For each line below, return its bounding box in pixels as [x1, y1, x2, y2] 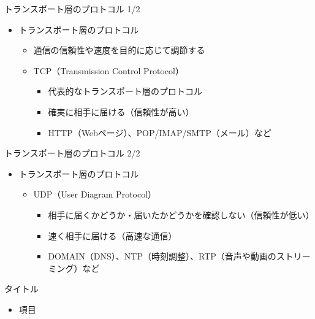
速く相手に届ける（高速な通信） [48, 229, 177, 242]
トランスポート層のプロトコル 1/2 [4, 2, 140, 15]
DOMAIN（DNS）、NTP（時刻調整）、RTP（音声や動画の [48, 250, 276, 263]
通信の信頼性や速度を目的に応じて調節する [33, 44, 205, 56]
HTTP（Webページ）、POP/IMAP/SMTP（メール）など [48, 126, 271, 139]
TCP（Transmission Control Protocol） [33, 64, 184, 77]
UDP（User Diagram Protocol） [33, 188, 157, 201]
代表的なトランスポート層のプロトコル [48, 85, 203, 98]
